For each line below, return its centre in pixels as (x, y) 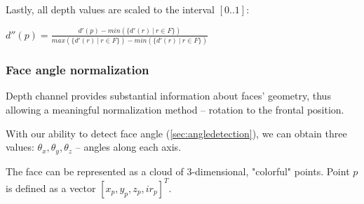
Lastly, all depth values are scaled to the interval (110, 9)
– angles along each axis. (128, 147)
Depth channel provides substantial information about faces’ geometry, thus (168, 96)
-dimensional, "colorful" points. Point (271, 171)
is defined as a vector (51, 188)
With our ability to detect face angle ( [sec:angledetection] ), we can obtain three (176, 133)
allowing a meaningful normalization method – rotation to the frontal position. (175, 110)
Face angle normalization (77, 70)
